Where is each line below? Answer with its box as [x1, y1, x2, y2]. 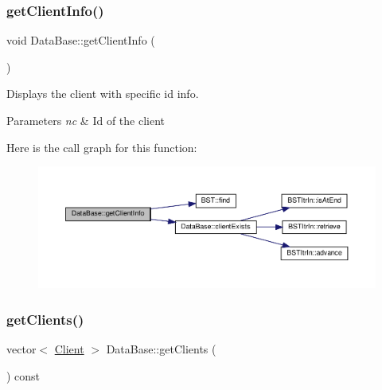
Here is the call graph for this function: [6, 138, 197, 155]
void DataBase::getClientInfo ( [6, 32, 155, 49]
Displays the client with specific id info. [6, 85, 199, 102]
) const [6, 367, 41, 384]
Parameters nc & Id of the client [6, 112, 165, 128]
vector [6, 341, 37, 357]
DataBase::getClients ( [106, 341, 216, 357]
